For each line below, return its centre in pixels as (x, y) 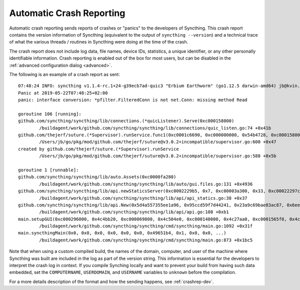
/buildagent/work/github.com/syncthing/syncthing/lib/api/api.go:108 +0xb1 (134, 212)
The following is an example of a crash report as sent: (64, 74)
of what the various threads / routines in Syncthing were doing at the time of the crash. (99, 42)
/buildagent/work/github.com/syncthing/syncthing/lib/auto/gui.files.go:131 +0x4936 (146, 184)
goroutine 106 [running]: (50, 114)
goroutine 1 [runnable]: (48, 170)
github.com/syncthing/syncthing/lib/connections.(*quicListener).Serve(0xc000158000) (126, 121)
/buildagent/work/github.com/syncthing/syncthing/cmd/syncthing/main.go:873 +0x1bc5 (146, 240)
